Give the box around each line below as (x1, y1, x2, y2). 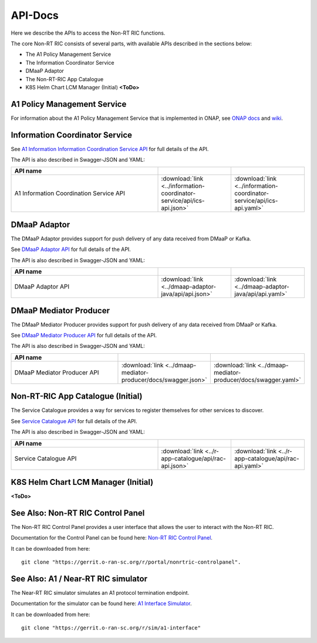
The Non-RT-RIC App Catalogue (25, 75, 104, 82)
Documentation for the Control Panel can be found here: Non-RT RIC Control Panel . (11, 534, 213, 541)
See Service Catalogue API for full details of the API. (11, 417, 137, 424)
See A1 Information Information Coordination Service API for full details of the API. (11, 145, 209, 152)
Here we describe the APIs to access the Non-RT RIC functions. (11, 29, 166, 36)
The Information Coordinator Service (25, 59, 114, 66)
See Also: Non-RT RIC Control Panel (11, 508, 145, 518)
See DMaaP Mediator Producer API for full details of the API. (11, 332, 157, 339)
